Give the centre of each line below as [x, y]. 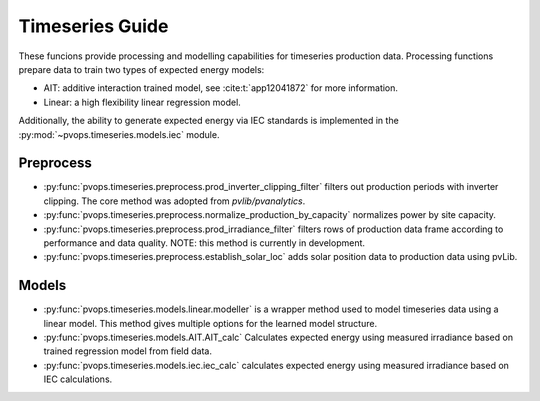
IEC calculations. [78, 379]
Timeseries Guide [93, 26]
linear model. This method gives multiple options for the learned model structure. [210, 323]
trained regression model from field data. [127, 351]
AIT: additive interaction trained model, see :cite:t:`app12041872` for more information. [221, 88]
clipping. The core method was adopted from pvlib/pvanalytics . [174, 201]
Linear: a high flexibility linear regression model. [142, 102]
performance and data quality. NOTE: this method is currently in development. [204, 242]
